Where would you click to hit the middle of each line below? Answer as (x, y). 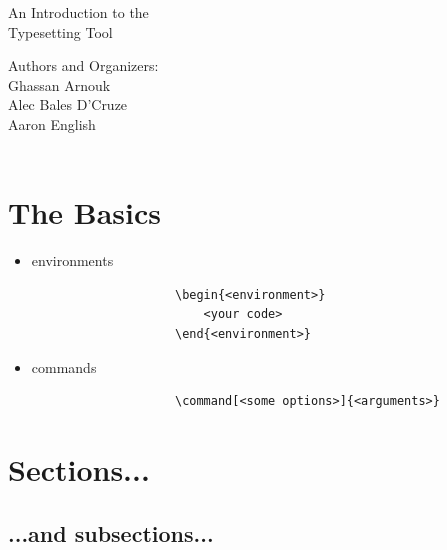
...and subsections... (111, 532)
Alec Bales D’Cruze (68, 104)
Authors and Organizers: (83, 65)
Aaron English (52, 123)
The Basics (84, 212)
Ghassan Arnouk (59, 84)
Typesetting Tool (60, 31)
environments (72, 260)
